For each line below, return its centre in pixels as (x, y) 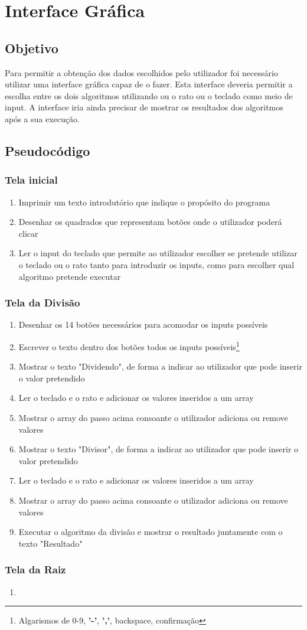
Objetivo (32, 48)
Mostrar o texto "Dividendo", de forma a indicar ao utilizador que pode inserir (160, 366)
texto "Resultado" (50, 543)
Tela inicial (31, 180)
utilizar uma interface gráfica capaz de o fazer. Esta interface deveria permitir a (149, 84)
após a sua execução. (42, 118)
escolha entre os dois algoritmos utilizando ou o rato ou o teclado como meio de (149, 95)
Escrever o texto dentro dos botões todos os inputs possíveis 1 (129, 345)
